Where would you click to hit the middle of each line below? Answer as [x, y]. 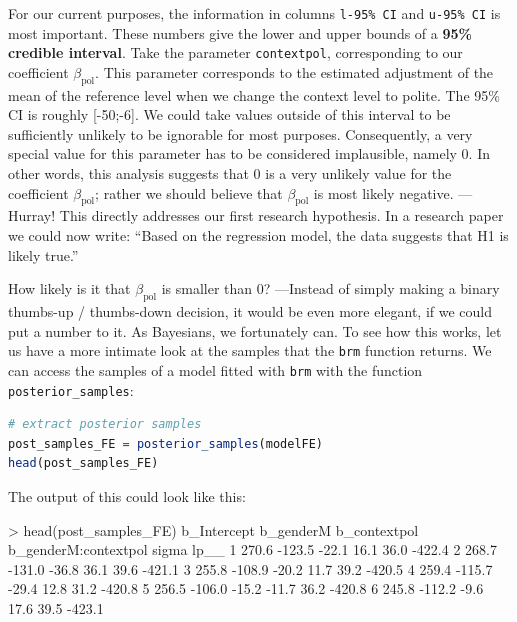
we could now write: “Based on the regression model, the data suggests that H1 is [258, 235]
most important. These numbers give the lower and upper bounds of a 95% [240, 32]
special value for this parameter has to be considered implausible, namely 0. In [249, 153]
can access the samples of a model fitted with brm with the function [215, 369]
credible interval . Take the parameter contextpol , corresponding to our [235, 52]
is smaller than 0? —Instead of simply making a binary [330, 288]
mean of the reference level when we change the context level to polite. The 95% [254, 94]
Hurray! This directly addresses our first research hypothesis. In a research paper [256, 215]
